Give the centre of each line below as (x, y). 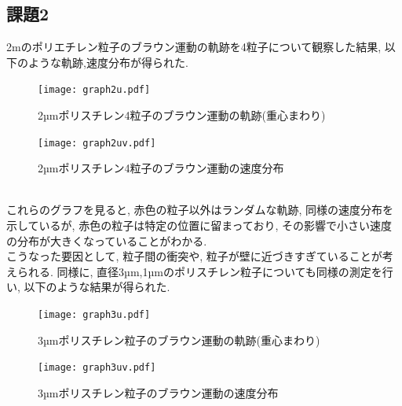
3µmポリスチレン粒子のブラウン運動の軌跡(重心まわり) (179, 340)
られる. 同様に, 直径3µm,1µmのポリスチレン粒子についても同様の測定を (199, 271)
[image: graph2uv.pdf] (97, 143)
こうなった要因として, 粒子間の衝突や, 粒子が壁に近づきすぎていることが (194, 256)
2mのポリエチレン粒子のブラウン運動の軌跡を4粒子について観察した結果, (194, 47)
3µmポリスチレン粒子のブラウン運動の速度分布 (158, 392)
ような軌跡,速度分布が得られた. (108, 62)
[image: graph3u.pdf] (94, 315)
